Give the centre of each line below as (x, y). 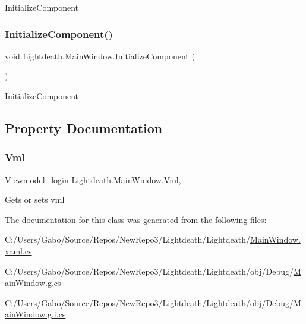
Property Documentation (84, 128)
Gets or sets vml (35, 199)
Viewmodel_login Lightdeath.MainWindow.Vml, (93, 179)
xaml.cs (18, 251)
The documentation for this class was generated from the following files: (136, 219)
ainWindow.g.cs (33, 283)
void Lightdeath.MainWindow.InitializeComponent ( (100, 56)
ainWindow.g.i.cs (35, 314)
